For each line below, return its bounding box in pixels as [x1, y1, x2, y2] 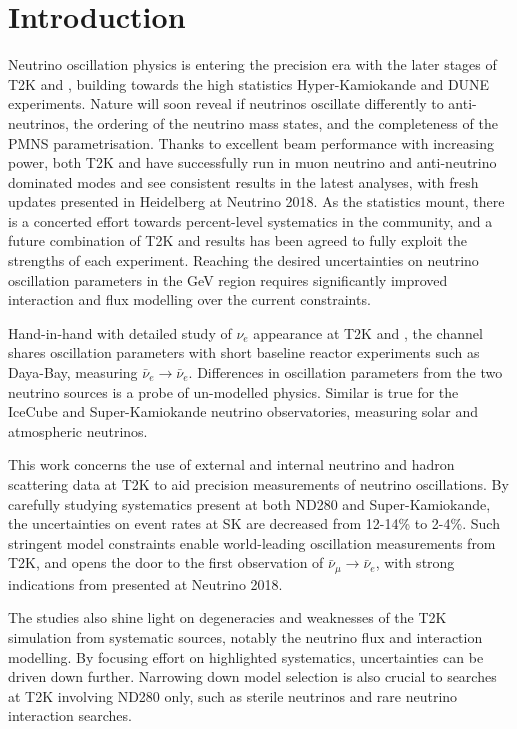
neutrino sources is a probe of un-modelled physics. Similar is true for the [8, 381, 459, 402]
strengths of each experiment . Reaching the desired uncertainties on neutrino [8, 250, 479, 271]
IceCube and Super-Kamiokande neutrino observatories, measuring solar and [8, 401, 478, 422]
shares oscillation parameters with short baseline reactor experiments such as [8, 342, 480, 363]
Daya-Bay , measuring [8, 362, 138, 383]
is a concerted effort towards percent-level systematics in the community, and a [8, 210, 493, 231]
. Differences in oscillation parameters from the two [188, 362, 503, 383]
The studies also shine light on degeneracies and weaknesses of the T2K [8, 607, 447, 628]
